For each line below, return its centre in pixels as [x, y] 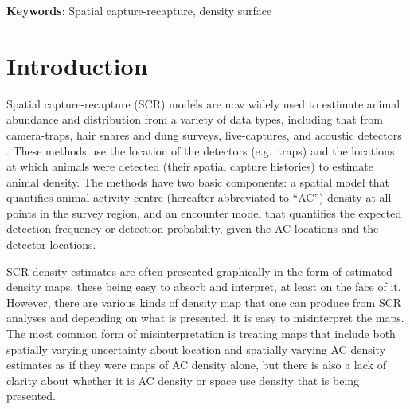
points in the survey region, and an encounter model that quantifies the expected [204, 212]
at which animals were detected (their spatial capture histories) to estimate [190, 166]
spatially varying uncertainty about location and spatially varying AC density [196, 349]
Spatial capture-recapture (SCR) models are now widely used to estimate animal [203, 103]
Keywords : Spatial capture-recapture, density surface [139, 10]
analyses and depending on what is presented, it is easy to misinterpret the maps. [205, 318]
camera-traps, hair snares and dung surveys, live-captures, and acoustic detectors [204, 134]
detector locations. [51, 244]
